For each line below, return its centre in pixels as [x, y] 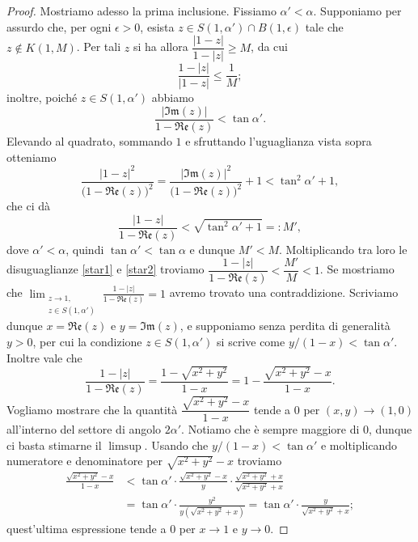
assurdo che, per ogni [59, 26]
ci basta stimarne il [54, 445]
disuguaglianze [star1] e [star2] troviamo [106, 269]
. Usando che [176, 445]
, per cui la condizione [87, 341]
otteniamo [32, 157]
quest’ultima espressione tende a [87, 528]
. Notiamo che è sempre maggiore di [270, 429]
